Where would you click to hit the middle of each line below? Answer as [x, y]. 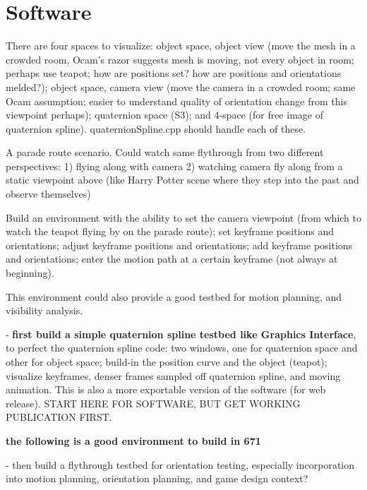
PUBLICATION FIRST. [59, 417]
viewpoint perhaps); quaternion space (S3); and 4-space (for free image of [164, 115]
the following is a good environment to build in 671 [133, 440]
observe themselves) [48, 194]
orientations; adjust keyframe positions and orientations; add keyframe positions [179, 245]
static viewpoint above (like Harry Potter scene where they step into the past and [182, 180]
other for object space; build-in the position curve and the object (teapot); [167, 361]
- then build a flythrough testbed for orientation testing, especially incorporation [180, 464]
